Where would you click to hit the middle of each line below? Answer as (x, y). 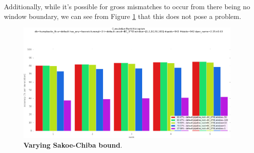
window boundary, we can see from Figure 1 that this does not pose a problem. (123, 16)
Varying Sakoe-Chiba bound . (73, 145)
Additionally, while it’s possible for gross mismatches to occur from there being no (127, 6)
